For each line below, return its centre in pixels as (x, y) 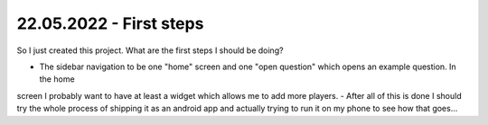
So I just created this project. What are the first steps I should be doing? (150, 50)
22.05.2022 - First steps (110, 23)
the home (57, 79)
